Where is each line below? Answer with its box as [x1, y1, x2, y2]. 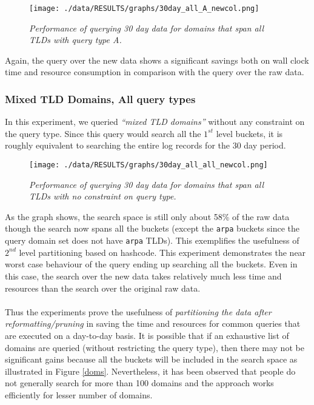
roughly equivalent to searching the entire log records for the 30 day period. [5, 139, 286, 152]
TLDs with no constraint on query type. [29, 190, 176, 202]
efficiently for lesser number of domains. [5, 388, 153, 401]
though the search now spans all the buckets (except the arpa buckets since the [5, 222, 300, 235]
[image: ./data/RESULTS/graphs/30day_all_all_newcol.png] [29, 161, 268, 170]
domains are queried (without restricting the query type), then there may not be [5, 341, 304, 353]
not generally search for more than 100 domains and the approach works [5, 377, 274, 389]
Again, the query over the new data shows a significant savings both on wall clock [5, 53, 309, 66]
